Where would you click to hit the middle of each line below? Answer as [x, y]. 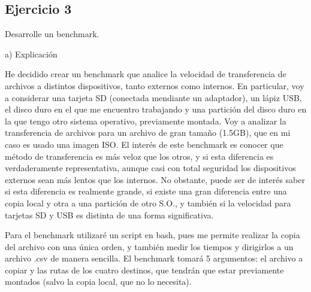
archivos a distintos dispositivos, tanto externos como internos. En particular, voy [155, 85]
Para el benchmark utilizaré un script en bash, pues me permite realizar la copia [153, 235]
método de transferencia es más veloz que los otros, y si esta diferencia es [139, 156]
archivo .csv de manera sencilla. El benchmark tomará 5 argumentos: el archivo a [154, 258]
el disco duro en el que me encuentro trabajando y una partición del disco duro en [156, 109]
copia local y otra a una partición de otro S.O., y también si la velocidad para [148, 203]
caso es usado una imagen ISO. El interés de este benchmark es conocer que [144, 144]
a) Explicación [31, 54]
